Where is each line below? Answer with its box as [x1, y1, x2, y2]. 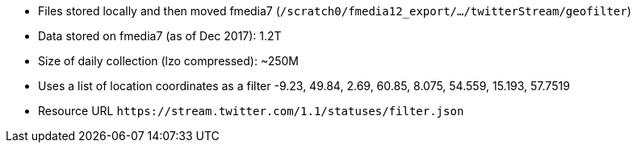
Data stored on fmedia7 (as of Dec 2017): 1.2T [38, 29, 282, 43]
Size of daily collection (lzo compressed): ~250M [38, 54, 299, 68]
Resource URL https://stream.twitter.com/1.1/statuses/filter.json [38, 104, 464, 118]
